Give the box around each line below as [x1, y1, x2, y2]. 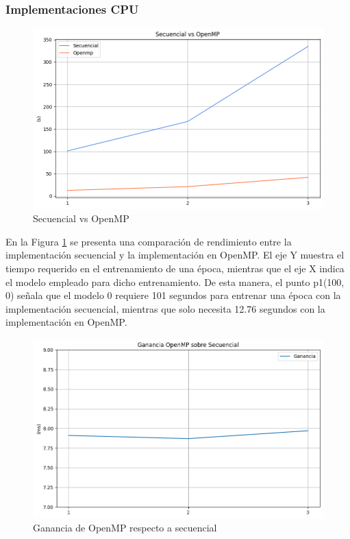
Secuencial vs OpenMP [33, 211, 129, 226]
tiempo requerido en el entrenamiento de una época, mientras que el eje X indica [5, 261, 345, 275]
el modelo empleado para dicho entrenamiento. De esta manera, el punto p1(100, [5, 274, 345, 289]
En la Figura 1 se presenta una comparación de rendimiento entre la [5, 234, 292, 248]
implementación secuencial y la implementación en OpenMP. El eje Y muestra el [5, 248, 345, 262]
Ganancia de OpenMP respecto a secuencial [33, 520, 217, 535]
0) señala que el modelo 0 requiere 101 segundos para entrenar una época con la [5, 288, 341, 302]
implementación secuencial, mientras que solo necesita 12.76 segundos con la [5, 301, 325, 315]
